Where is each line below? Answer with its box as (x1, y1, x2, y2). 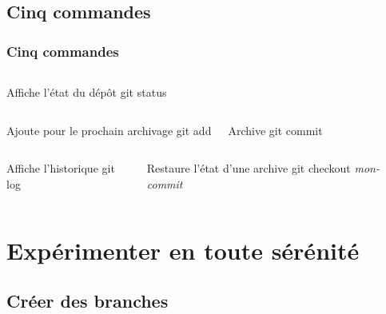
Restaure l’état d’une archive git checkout (146, 160, 351, 177)
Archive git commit (228, 121, 323, 138)
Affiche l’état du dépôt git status (6, 84, 167, 100)
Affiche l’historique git (6, 160, 115, 177)
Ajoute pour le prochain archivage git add (6, 121, 212, 138)
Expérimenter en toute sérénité (6, 233, 360, 266)
